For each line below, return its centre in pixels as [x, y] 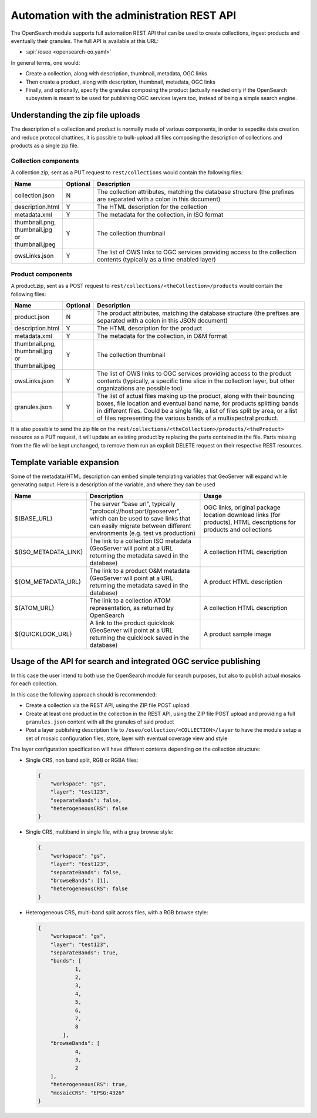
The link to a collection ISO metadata [141, 540]
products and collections [238, 529]
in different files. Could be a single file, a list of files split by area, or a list [197, 411]
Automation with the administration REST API [124, 15]
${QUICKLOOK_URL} [43, 634]
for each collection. [34, 684]
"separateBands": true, [84, 953]
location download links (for [242, 515]
